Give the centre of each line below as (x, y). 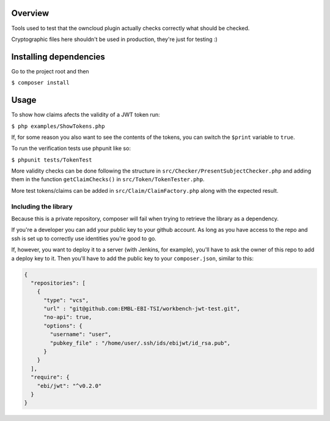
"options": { (63, 326)
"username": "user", (81, 334)
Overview (30, 13)
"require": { (50, 377)
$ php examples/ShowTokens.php (58, 126)
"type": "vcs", (66, 300)
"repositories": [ (58, 283)
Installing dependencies (58, 57)
